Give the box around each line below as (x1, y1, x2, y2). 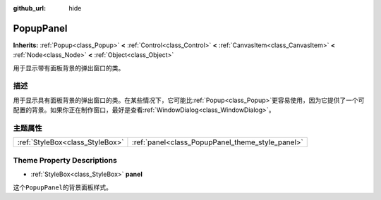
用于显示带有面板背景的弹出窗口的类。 (13, 63, 125, 72)
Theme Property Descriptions (13, 155, 118, 165)
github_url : (13, 4, 46, 12)
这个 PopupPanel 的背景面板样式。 (13, 183, 113, 192)
